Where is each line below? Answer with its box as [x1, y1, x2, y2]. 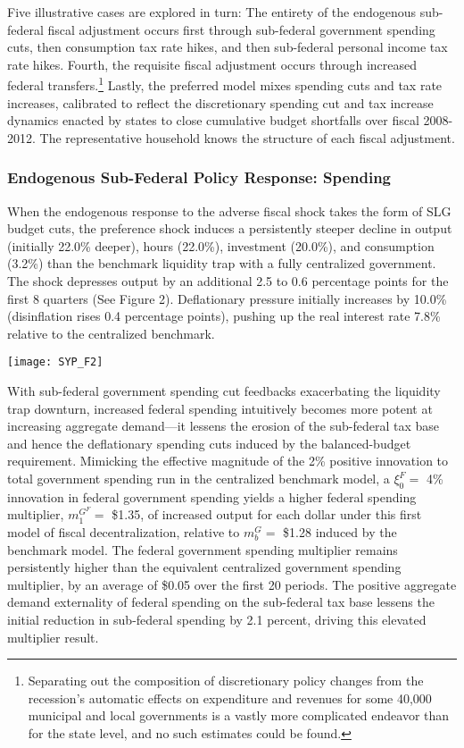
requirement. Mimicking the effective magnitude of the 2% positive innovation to [7, 451, 449, 470]
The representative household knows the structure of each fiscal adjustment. [39, 128, 455, 147]
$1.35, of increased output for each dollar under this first [112, 505, 422, 524]
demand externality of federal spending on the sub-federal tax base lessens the [7, 593, 435, 611]
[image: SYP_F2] [7, 356, 104, 369]
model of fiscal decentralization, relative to [7, 522, 240, 541]
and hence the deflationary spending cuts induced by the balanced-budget [7, 433, 411, 452]
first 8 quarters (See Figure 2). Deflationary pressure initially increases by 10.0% [7, 289, 447, 307]
